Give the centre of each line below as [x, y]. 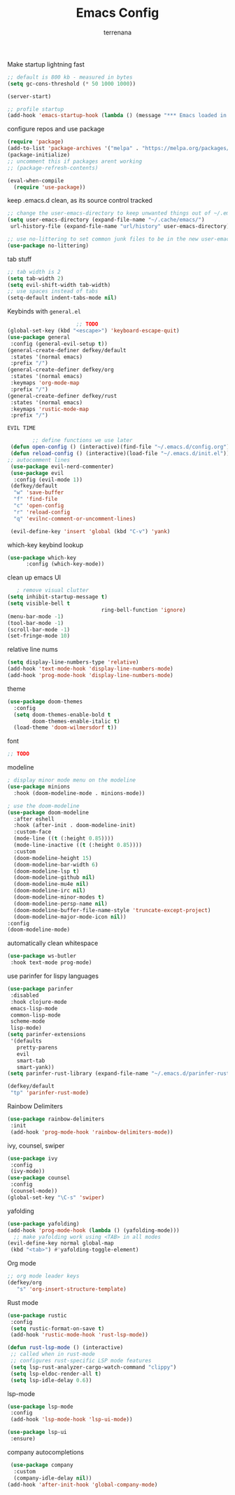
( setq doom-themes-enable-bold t [62, 715]
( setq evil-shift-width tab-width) [59, 285]
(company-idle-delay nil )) [53, 1478]
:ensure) [23, 1439]
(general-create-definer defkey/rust [62, 396]
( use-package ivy [33, 1158]
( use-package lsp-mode [40, 1407]
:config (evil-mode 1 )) [48, 480]
